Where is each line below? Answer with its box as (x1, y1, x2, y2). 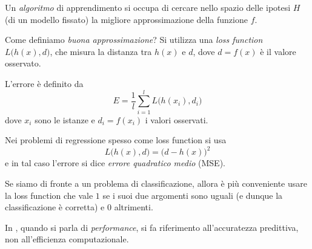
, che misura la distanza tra (50, 45, 152, 57)
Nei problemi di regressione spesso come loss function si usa (5, 134, 227, 146)
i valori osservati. (145, 113, 208, 126)
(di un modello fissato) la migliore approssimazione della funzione (5, 13, 248, 25)
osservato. (5, 57, 41, 70)
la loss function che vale (5, 189, 93, 201)
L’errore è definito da (5, 77, 84, 89)
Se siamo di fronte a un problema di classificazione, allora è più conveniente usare (5, 176, 307, 189)
